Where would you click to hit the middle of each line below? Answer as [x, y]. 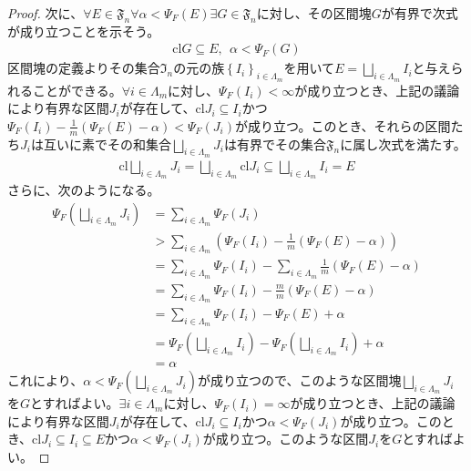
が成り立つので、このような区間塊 [299, 380]
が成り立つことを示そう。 [84, 31]
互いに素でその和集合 [107, 143]
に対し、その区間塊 [314, 13]
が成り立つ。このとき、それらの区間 [343, 125]
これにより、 [46, 380]
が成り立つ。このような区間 [286, 439]
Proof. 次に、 [46, 13]
